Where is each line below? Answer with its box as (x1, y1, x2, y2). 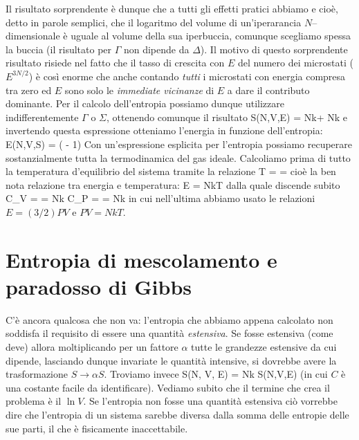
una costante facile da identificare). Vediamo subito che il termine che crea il (6, 380, 330, 394)
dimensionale (6, 28, 60, 43)
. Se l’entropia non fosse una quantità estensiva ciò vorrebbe (83, 394, 338, 408)
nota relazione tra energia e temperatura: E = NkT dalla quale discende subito (6, 177, 340, 192)
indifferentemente (6, 109, 79, 124)
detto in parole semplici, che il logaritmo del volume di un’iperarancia (6, 15, 302, 29)
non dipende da (123, 42, 190, 56)
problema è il (6, 394, 62, 408)
